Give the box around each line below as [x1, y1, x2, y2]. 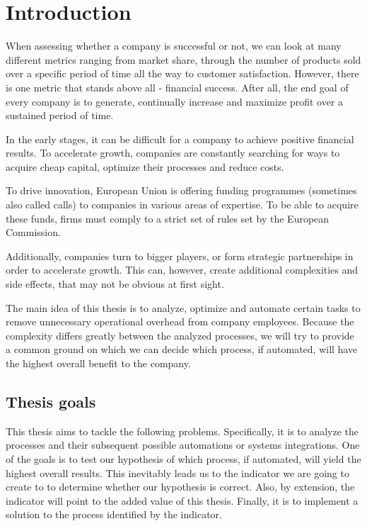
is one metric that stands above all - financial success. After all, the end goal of [6, 79, 349, 94]
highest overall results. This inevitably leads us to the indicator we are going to [6, 465, 349, 480]
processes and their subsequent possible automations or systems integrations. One [6, 437, 360, 452]
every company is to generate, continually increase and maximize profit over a [6, 94, 344, 108]
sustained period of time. [6, 108, 114, 123]
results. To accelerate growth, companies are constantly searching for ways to [6, 145, 340, 160]
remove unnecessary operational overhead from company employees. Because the [6, 314, 354, 329]
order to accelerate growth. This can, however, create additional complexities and [6, 262, 359, 277]
